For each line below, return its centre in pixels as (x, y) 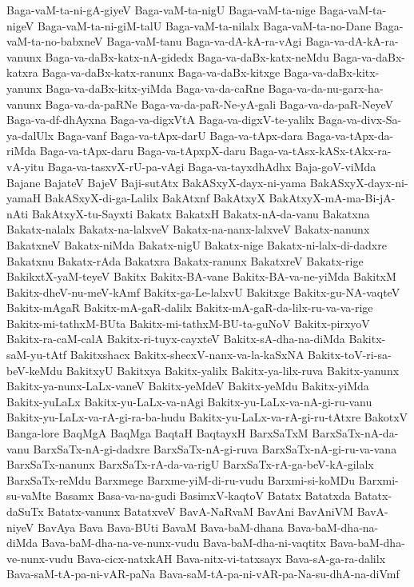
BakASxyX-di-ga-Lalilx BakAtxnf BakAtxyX (155, 198)
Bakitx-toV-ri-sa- (350, 355)
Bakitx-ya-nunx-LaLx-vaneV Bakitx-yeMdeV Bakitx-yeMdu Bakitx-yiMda (188, 386)
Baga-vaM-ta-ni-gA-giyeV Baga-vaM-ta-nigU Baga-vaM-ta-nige (161, 10)
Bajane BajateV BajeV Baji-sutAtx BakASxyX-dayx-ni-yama (157, 182)
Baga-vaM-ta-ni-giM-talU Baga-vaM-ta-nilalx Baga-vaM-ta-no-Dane (204, 25)
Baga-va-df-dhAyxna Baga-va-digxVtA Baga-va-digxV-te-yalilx (161, 120)
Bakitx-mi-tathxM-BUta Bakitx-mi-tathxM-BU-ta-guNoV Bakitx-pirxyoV (188, 323)
